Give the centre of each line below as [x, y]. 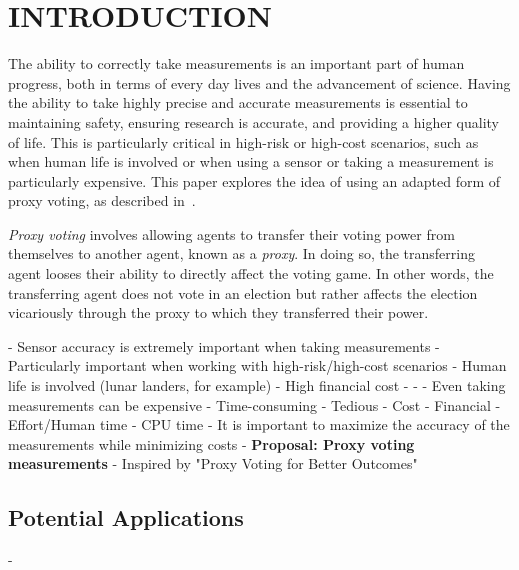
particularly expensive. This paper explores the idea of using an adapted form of [254, 180]
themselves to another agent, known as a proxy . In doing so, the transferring [241, 253]
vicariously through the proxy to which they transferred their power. [218, 312]
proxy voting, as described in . [102, 200]
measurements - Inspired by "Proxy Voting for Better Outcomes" [213, 463]
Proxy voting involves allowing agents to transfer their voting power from [231, 233]
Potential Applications [126, 517]
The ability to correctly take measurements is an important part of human [236, 63]
